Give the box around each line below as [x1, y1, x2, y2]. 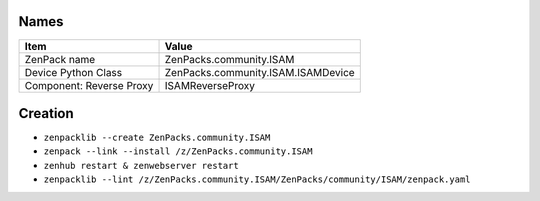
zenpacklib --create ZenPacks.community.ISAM [43, 132, 271, 144]
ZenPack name [24, 52, 95, 66]
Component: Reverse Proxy [24, 78, 154, 92]
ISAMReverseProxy [164, 78, 255, 92]
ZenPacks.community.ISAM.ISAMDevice [164, 65, 355, 79]
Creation [18, 105, 74, 122]
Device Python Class [24, 65, 123, 79]
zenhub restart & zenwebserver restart [43, 160, 239, 171]
